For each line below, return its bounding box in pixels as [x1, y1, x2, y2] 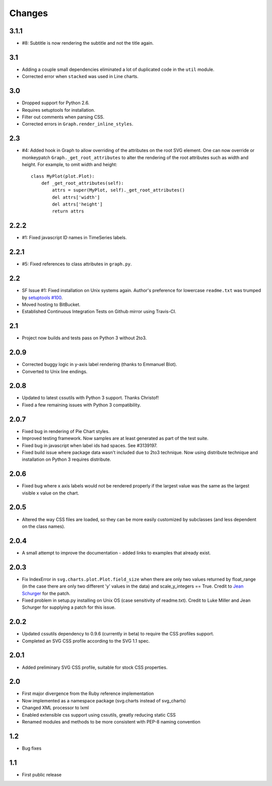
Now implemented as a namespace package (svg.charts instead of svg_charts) [22, 697, 186, 703]
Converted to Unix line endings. [22, 368, 88, 375]
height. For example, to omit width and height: [22, 162, 117, 168]
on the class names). [22, 523, 65, 529]
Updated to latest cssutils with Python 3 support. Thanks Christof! [22, 395, 159, 401]
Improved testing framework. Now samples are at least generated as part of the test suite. [22, 436, 209, 442]
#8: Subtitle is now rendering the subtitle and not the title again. [22, 40, 154, 46]
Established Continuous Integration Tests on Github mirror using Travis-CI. [22, 309, 176, 315]
